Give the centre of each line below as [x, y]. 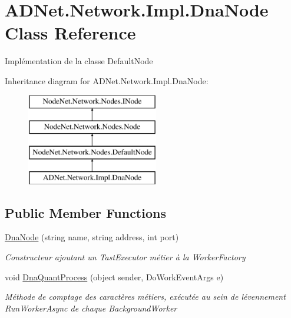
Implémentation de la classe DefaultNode [79, 61]
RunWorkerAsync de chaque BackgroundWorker [91, 308]
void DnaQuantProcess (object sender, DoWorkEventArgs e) [114, 276]
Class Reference [70, 33]
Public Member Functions [85, 212]
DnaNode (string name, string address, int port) [92, 237]
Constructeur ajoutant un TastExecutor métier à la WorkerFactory [125, 257]
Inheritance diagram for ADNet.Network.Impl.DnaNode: [107, 80]
